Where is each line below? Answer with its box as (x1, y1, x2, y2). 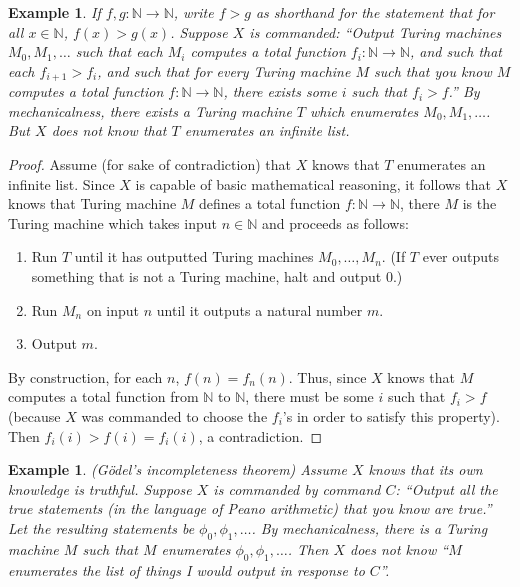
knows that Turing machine (8, 193, 177, 214)
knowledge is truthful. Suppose (8, 478, 192, 499)
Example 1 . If (8, 2, 101, 22)
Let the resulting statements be (8, 517, 195, 538)
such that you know (374, 60, 492, 81)
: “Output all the (395, 478, 498, 499)
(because (8, 405, 61, 426)
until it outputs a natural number (156, 299, 363, 320)
